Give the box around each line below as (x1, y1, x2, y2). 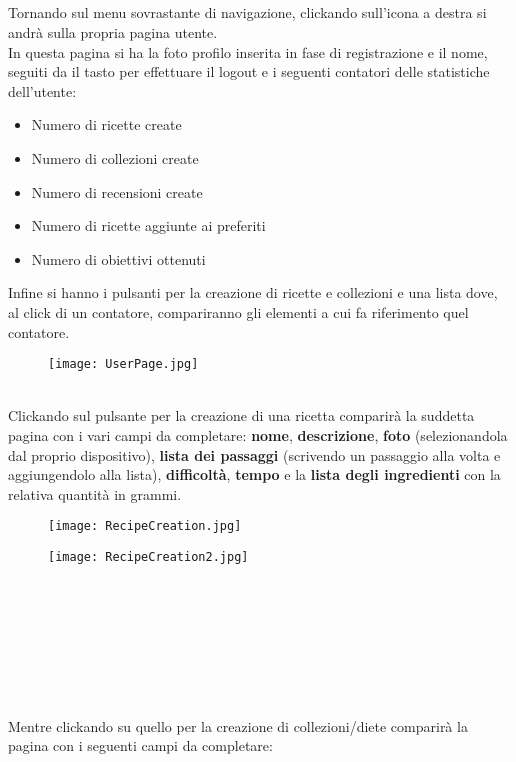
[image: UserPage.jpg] (48, 357, 199, 372)
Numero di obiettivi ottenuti (31, 248, 206, 269)
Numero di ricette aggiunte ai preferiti (31, 215, 266, 236)
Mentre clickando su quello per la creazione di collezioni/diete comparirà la (8, 715, 468, 736)
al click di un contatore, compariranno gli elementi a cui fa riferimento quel (8, 301, 469, 322)
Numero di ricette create (31, 114, 182, 135)
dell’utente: (8, 80, 77, 101)
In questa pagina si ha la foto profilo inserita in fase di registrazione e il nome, (8, 41, 488, 62)
